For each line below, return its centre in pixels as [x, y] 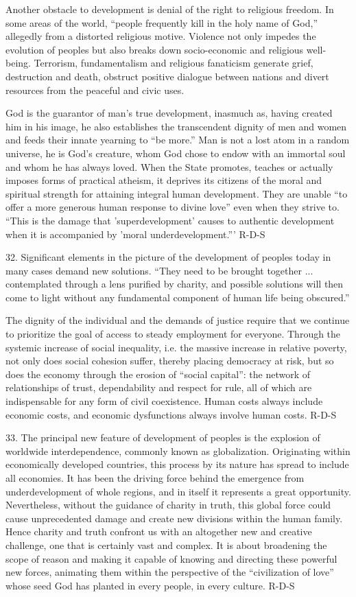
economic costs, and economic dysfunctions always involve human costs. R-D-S [171, 414]
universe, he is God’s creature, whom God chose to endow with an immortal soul [176, 153]
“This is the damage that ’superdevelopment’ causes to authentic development [170, 220]
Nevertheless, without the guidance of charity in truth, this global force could [168, 505]
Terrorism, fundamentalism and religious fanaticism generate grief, [174, 63]
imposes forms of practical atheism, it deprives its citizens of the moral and [164, 180]
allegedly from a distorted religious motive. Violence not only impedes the [161, 36]
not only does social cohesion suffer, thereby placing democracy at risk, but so [170, 361]
